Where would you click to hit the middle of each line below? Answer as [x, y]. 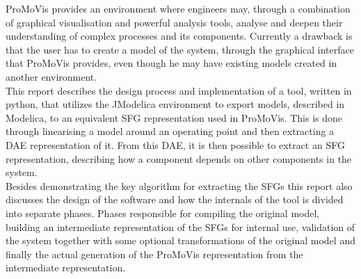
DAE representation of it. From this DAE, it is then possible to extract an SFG [175, 144]
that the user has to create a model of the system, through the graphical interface [180, 49]
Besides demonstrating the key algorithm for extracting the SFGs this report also [179, 185]
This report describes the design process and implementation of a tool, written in [179, 90]
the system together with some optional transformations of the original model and [180, 240]
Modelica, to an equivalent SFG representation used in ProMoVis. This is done [174, 117]
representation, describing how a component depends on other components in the [179, 158]
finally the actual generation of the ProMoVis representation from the [154, 254]
